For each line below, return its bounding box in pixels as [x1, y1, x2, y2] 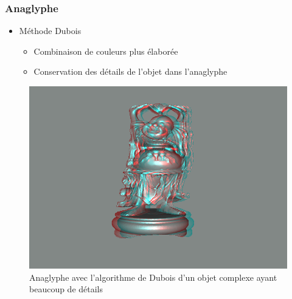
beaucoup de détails [29, 283, 103, 295]
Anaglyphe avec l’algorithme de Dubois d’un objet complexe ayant [29, 270, 277, 283]
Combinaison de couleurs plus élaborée [33, 44, 178, 57]
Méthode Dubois [19, 24, 82, 37]
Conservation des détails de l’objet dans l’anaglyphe [33, 65, 228, 78]
